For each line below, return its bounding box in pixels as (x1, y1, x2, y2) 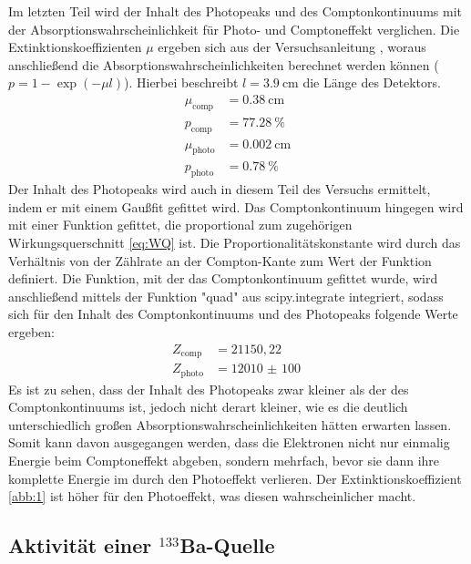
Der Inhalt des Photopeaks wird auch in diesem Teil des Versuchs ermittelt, (8, 179, 431, 199)
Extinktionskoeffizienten (8, 37, 142, 56)
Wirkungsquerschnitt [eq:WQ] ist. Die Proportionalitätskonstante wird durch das (8, 233, 461, 252)
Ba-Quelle (179, 531, 275, 559)
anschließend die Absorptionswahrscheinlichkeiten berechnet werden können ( (8, 55, 439, 74)
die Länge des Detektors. (302, 73, 441, 92)
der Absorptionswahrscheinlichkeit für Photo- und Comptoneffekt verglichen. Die (8, 19, 460, 38)
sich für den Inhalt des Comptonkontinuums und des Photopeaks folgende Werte (8, 304, 458, 323)
